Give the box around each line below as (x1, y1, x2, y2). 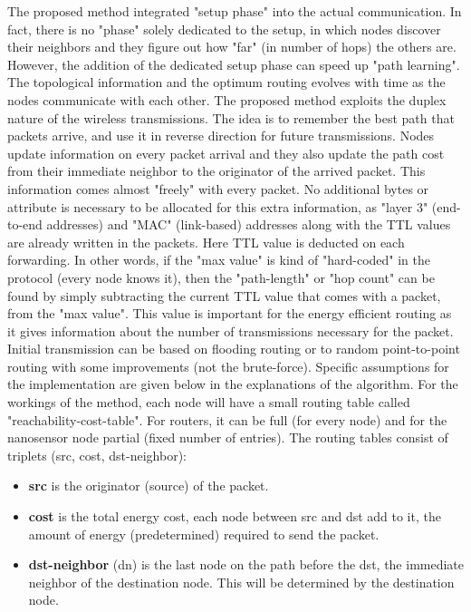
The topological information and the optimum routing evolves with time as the (7, 73, 446, 92)
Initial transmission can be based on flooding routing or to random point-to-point (7, 339, 460, 358)
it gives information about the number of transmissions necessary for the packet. (7, 321, 454, 340)
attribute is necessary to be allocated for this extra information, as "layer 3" (7, 197, 428, 216)
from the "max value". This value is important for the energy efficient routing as (7, 304, 452, 323)
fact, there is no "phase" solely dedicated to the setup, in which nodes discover (7, 19, 441, 38)
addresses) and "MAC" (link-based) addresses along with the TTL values (46, 215, 451, 234)
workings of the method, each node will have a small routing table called (7, 393, 410, 412)
